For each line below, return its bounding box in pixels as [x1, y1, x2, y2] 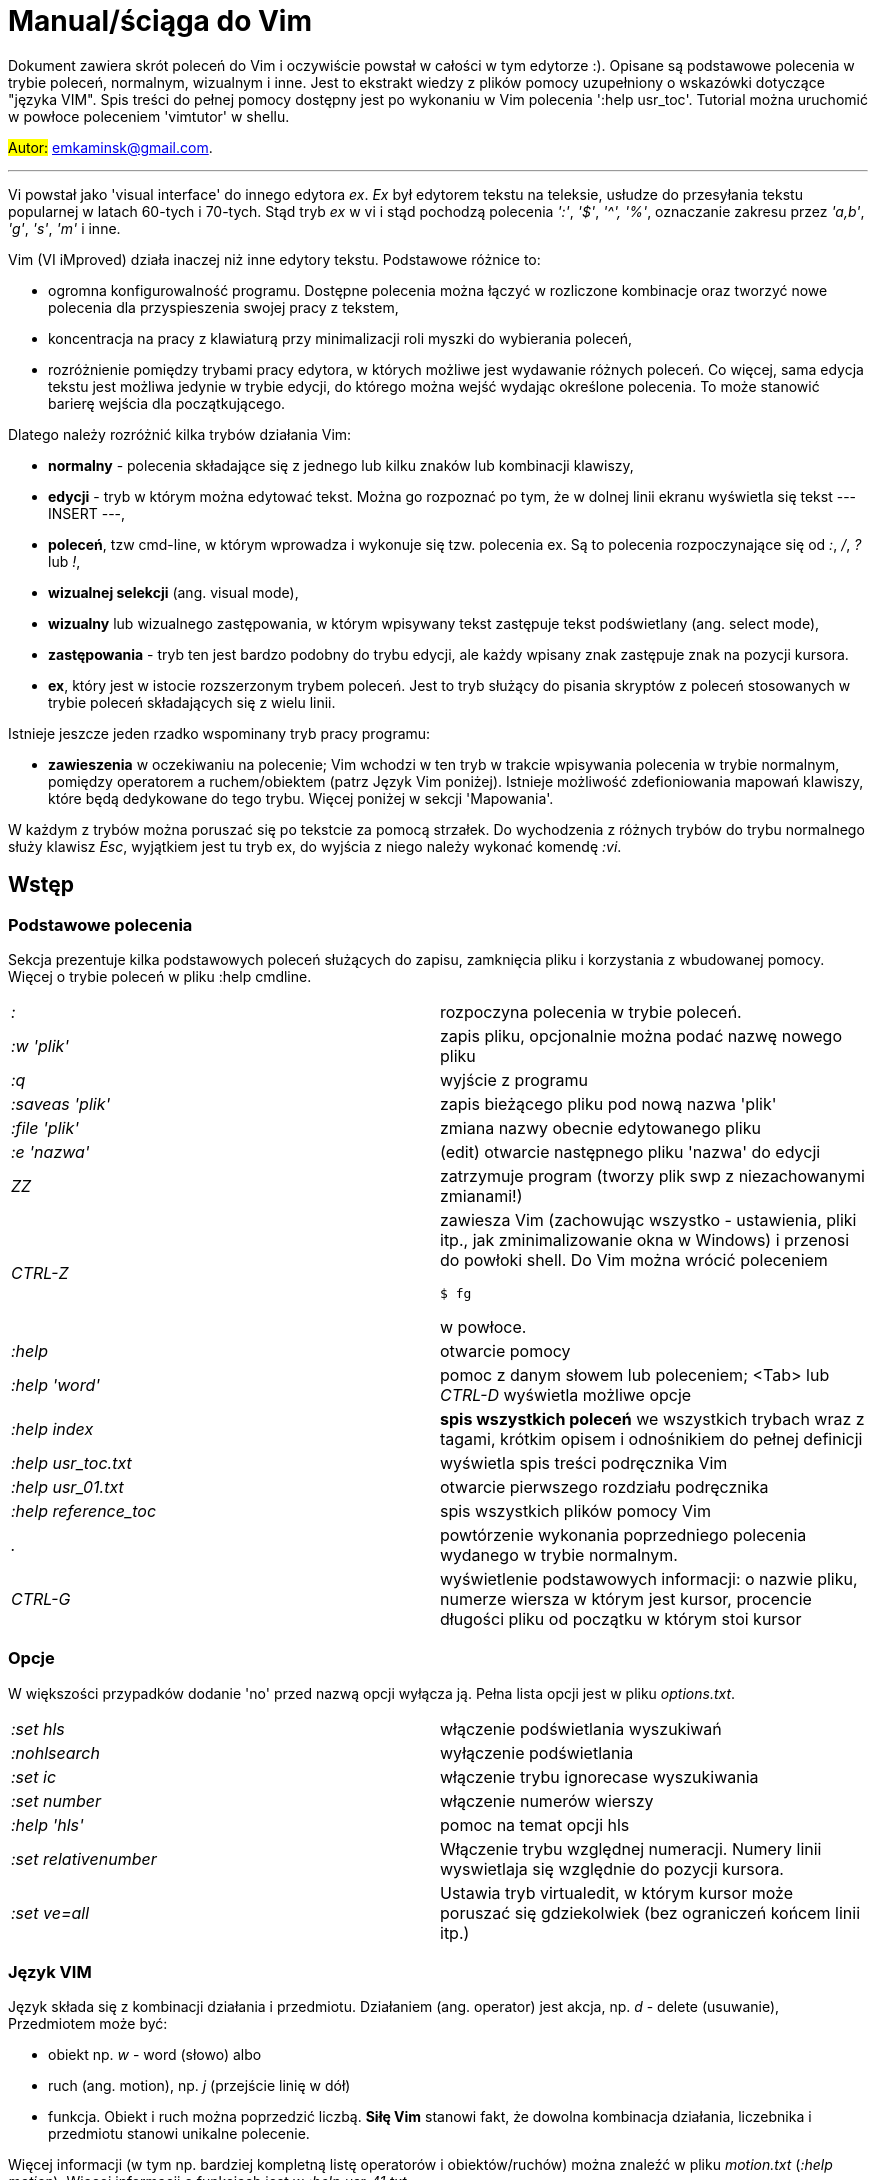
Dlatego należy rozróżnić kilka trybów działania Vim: [8, 425, 352, 443]
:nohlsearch [11, 1742, 100, 1763]
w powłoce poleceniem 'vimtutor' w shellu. [8, 107, 290, 125]
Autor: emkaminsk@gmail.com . [8, 138, 213, 156]
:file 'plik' [11, 1117, 79, 1138]
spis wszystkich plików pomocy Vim [440, 1500, 711, 1521]
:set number [11, 1790, 101, 1811]
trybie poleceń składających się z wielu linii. [48, 693, 336, 711]
